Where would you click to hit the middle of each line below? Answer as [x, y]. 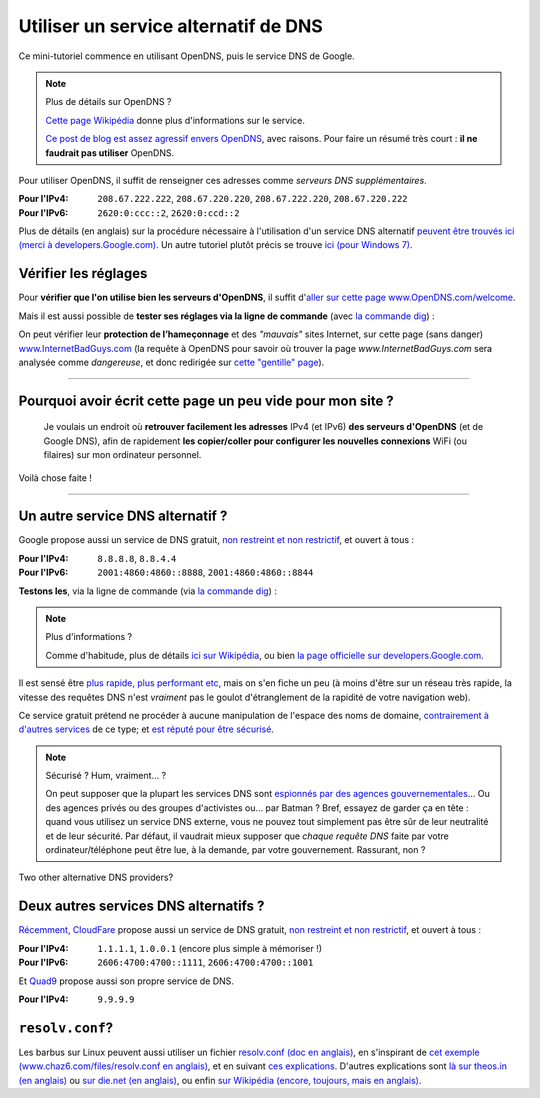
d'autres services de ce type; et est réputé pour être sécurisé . [146, 729]
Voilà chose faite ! [55, 477]
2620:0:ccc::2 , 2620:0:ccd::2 [168, 212]
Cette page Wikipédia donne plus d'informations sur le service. [175, 120]
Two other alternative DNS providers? [96, 877]
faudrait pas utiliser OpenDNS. [110, 152]
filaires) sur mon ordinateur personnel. [122, 455]
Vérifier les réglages [83, 273]
